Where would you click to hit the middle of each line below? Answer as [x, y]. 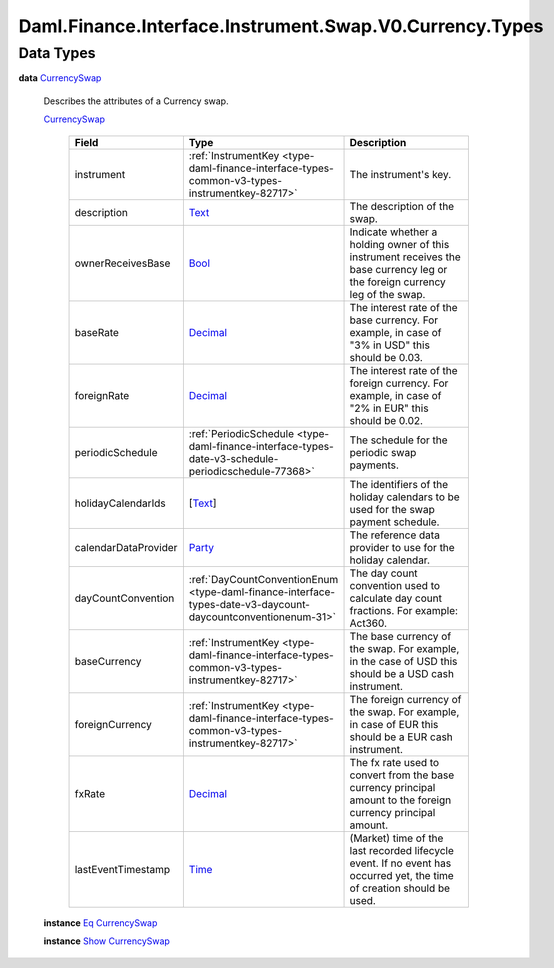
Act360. [368, 623]
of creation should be [399, 888]
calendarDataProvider [126, 547]
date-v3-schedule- [233, 458]
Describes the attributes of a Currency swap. [136, 101]
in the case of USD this [403, 661]
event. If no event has [400, 863]
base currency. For [394, 320]
